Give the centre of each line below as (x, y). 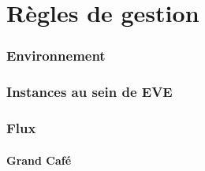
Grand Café (39, 160)
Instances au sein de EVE (89, 92)
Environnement (56, 56)
